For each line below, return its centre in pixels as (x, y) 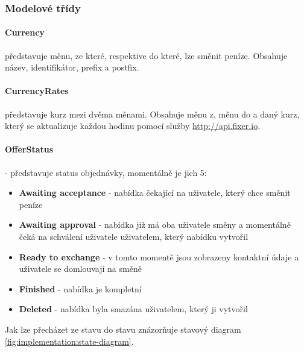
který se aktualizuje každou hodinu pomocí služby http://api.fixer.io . (133, 126)
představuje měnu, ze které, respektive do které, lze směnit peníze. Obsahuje (146, 55)
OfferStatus (29, 149)
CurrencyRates (37, 91)
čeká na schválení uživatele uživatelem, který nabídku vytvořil (134, 236)
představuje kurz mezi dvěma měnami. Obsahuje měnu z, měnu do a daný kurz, (152, 114)
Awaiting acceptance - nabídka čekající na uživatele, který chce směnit (155, 193)
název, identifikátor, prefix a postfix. (72, 67)
